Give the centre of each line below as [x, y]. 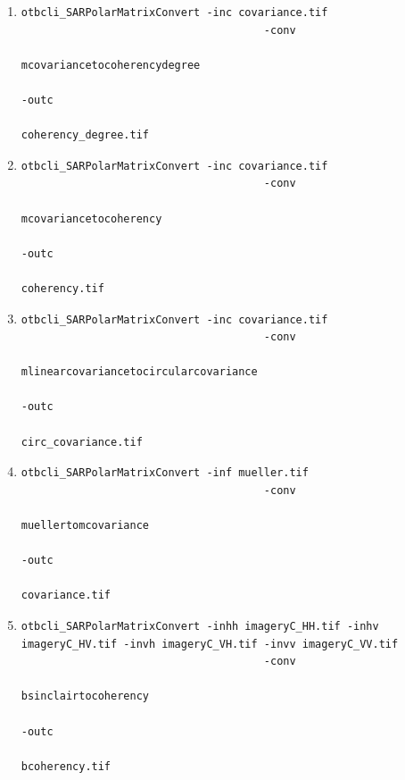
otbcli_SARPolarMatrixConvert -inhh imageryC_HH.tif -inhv [200, 626]
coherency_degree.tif [85, 135]
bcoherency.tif [66, 766]
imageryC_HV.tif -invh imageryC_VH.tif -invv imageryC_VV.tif [210, 644]
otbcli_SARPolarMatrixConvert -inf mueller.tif [165, 473]
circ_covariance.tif [82, 442]
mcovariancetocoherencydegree [111, 65]
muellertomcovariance [85, 526]
